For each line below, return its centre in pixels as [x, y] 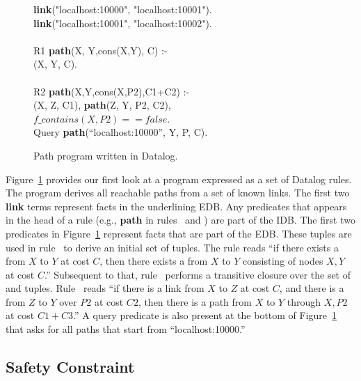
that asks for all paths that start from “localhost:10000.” [126, 329]
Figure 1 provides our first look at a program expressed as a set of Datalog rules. [179, 179]
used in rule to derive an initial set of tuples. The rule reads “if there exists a [172, 247]
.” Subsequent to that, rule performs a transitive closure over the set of [198, 274]
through [304, 301]
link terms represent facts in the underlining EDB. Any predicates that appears [176, 206]
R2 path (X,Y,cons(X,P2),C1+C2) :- [112, 91]
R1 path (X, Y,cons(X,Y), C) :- [101, 50]
